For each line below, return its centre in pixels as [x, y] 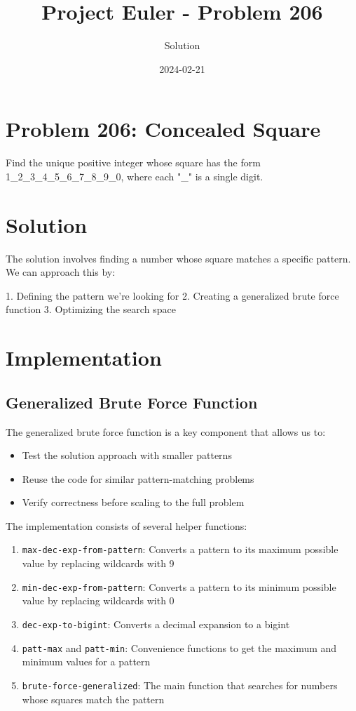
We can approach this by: [61, 272]
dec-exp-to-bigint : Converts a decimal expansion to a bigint [156, 624]
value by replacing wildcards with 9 [98, 563]
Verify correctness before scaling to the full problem [133, 502]
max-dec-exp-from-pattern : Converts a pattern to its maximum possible [180, 549]
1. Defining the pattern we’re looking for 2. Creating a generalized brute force [172, 295]
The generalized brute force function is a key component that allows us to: [166, 431]
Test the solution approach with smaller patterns [127, 455]
